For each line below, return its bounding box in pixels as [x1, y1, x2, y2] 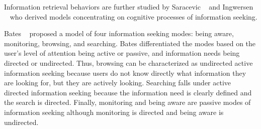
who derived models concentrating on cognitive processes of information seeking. [10, 11, 257, 22]
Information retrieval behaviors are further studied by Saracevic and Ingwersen [4, 2, 253, 12]
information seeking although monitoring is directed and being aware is [4, 106, 224, 117]
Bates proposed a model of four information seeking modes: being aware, [4, 28, 234, 39]
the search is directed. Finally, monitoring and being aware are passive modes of [4, 97, 251, 107]
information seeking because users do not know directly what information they [4, 67, 246, 78]
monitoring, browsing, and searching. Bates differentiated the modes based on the [4, 38, 256, 48]
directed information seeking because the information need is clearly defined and [4, 87, 252, 97]
